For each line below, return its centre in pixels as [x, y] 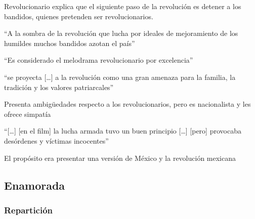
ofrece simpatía [28, 114]
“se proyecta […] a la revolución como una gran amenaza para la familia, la [120, 77]
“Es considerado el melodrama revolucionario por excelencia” [99, 60]
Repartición [29, 210]
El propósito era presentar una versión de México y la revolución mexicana [120, 158]
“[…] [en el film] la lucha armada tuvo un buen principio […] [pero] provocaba [123, 131]
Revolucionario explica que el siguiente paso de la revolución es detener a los [123, 6]
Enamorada [35, 185]
